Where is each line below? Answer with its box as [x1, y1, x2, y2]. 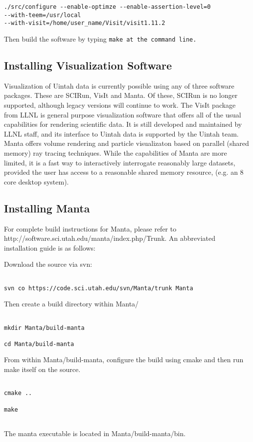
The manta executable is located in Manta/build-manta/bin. [4, 428, 186, 438]
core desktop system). [4, 176, 69, 186]
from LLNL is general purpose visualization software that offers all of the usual [4, 109, 241, 119]
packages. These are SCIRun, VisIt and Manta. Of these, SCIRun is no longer [4, 90, 238, 100]
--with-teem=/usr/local [4, 11, 81, 19]
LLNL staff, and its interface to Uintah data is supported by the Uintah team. [4, 128, 239, 139]
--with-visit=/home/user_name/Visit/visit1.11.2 [4, 20, 165, 27]
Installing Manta [4, 200, 90, 215]
